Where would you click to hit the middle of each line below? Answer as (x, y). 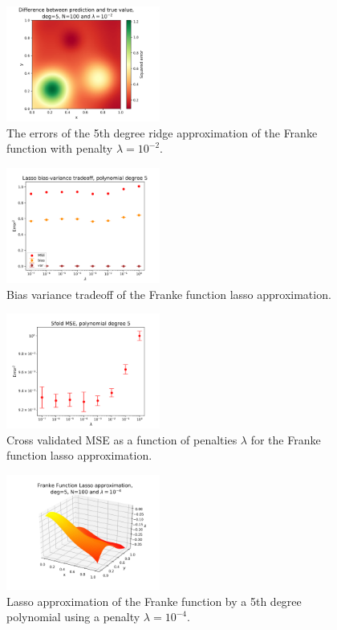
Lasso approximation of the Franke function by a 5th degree (154, 601)
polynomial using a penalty (73, 617)
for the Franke (286, 439)
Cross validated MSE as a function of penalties (122, 439)
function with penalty (60, 148)
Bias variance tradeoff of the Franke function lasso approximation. (169, 294)
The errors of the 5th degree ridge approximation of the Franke (162, 132)
